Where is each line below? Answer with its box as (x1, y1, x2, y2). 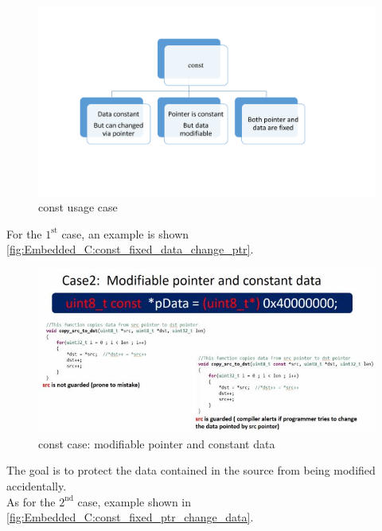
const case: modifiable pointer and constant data (38, 435, 275, 452)
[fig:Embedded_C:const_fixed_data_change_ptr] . (6, 241, 254, 258)
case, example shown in (77, 493, 192, 510)
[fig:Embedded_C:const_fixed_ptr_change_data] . (6, 509, 254, 525)
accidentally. (6, 477, 67, 494)
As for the (6, 493, 56, 510)
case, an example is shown (61, 225, 189, 242)
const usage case (38, 199, 118, 215)
